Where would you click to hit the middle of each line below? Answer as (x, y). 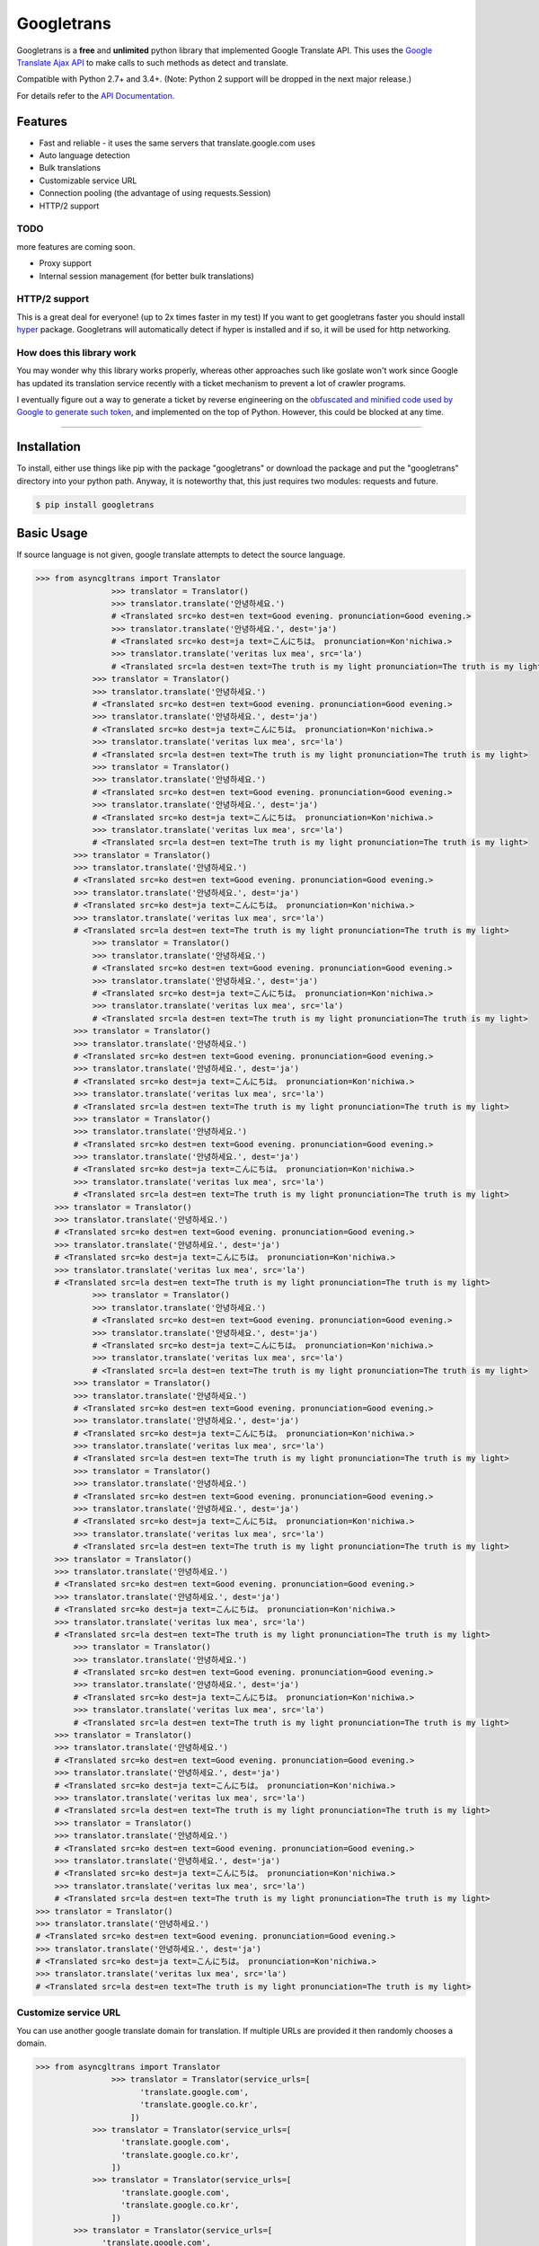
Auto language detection (84, 155)
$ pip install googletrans (95, 504)
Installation (49, 447)
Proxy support (65, 263)
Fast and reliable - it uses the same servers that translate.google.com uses (177, 143)
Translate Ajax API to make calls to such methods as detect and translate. (153, 62)
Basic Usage (52, 533)
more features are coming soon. (76, 246)
